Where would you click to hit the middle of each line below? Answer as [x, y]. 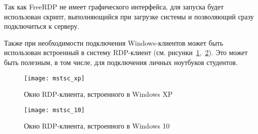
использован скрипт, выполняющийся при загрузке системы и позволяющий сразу [129, 16]
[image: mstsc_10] [54, 110]
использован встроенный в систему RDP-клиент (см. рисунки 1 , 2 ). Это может [126, 52]
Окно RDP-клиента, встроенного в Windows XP [98, 94]
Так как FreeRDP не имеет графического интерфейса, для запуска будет [114, 6]
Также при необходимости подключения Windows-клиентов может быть [114, 42]
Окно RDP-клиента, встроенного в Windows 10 [97, 126]
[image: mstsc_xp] [54, 78]
